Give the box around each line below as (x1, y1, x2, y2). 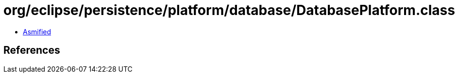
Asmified (23, 27, 51, 36)
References (3, 44, 60, 57)
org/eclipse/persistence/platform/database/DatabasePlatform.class (3, 2, 455, 18)
